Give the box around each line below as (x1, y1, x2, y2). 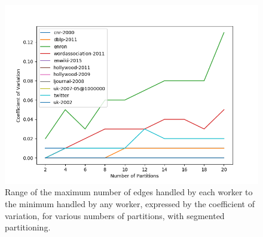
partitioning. (5, 221, 51, 233)
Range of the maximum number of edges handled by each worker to (5, 186, 253, 198)
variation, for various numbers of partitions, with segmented (5, 209, 225, 221)
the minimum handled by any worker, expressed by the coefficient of (5, 198, 255, 210)
